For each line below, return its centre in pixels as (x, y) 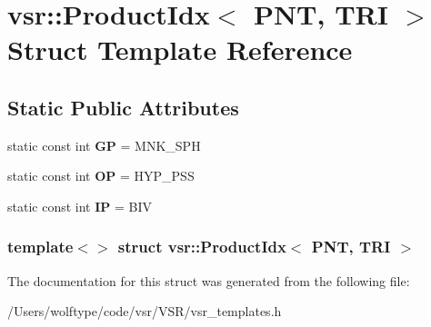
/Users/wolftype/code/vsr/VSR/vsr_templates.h (145, 311)
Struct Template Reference (180, 50)
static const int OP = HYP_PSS (101, 176)
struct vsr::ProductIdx (202, 247)
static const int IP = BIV (80, 206)
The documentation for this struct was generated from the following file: (209, 280)
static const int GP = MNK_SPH (104, 145)
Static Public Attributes (123, 107)
